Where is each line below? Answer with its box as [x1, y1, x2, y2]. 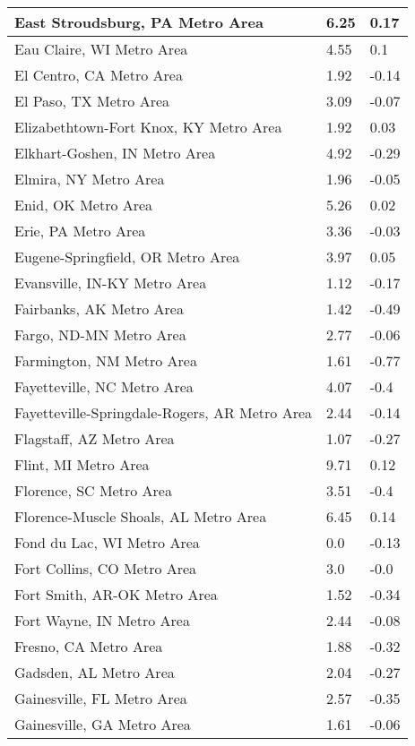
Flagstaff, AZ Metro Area [14, 428, 175, 449]
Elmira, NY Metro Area [14, 168, 165, 189]
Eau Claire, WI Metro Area [14, 39, 188, 59]
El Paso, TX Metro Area [14, 90, 170, 111]
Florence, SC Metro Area [14, 480, 172, 501]
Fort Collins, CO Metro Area [14, 558, 197, 579]
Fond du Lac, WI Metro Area [14, 532, 200, 553]
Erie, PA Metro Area [14, 220, 146, 241]
